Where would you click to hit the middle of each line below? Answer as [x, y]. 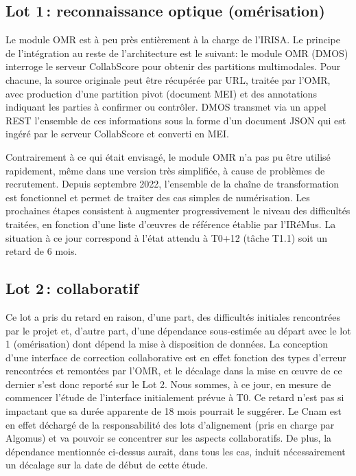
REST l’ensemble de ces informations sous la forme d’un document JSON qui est [176, 120]
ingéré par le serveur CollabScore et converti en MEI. [117, 134]
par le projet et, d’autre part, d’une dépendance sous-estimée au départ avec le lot [178, 330]
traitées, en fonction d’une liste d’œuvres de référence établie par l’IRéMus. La [171, 224]
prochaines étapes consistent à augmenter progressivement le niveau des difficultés [178, 211]
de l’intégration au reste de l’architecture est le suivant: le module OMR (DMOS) [177, 53]
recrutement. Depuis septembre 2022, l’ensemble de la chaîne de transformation [172, 184]
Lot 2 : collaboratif [72, 288]
